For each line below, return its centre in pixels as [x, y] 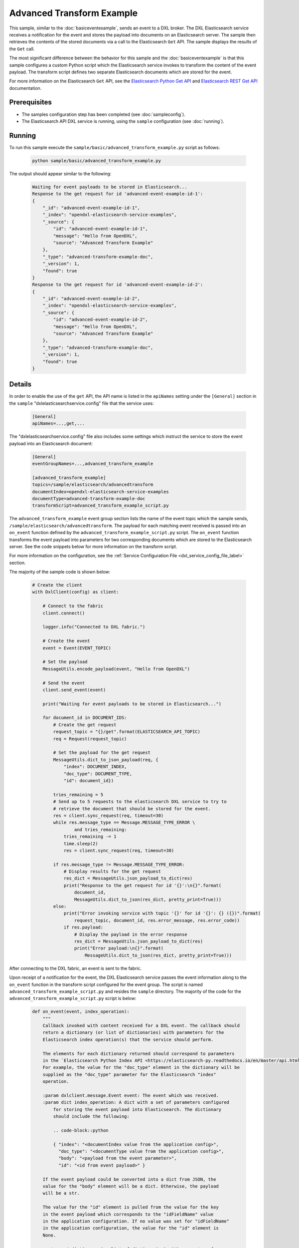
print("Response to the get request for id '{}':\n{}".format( [143, 885]
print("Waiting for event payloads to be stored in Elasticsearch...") [132, 704]
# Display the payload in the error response [131, 934]
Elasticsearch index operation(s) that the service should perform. [128, 1039]
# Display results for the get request [112, 872]
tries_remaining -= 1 [90, 837]
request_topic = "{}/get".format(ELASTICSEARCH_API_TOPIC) [127, 732]
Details [20, 384]
